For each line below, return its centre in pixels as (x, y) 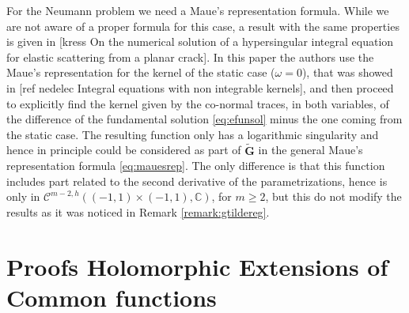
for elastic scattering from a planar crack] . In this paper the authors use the (190, 57)
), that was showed (347, 72)
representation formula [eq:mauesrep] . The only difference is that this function (196, 166)
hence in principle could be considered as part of (124, 150)
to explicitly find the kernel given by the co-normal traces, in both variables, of (198, 103)
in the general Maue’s (311, 150)
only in (23, 196)
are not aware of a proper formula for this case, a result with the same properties (203, 26)
